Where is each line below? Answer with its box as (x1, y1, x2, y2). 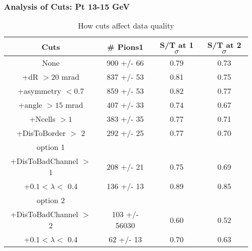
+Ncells (29, 113, 56, 125)
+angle (18, 99, 42, 111)
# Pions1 (107, 41, 144, 52)
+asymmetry (17, 85, 62, 97)
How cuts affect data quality (78, 20, 174, 31)
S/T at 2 (207, 39, 241, 51)
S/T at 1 (159, 39, 194, 51)
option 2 (36, 194, 65, 206)
